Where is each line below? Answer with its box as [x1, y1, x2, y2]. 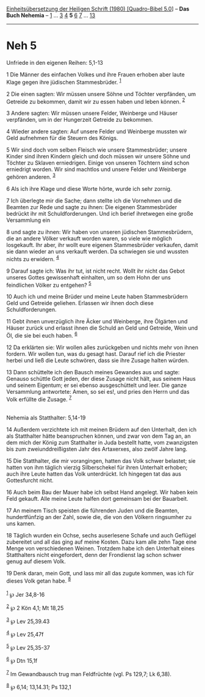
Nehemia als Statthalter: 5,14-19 [6, 414, 86, 421]
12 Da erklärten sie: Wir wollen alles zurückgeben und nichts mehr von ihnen [6, 344, 199, 351]
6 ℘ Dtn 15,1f [6, 656, 38, 665]
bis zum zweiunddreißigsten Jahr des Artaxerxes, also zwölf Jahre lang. [6, 445, 188, 452]
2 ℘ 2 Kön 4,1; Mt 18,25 [6, 603, 64, 611]
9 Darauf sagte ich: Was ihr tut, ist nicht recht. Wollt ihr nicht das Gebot [6, 267, 185, 275]
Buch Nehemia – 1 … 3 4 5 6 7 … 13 [6, 12, 96, 19]
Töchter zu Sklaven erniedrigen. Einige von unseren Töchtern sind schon [6, 159, 190, 167]
